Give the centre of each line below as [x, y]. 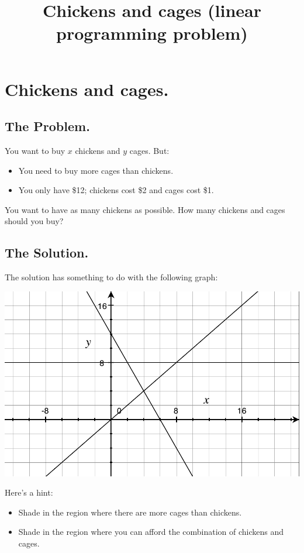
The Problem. [47, 126]
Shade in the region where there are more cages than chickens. [130, 512]
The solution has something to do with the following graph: [111, 277]
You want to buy [35, 150]
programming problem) [152, 33]
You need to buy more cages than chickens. [96, 170]
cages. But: [149, 150]
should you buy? [34, 221]
